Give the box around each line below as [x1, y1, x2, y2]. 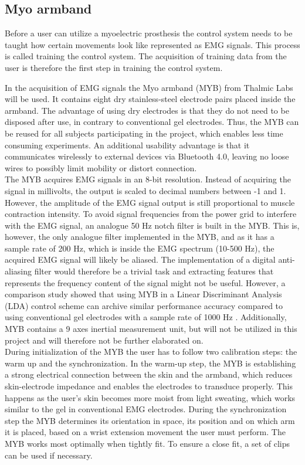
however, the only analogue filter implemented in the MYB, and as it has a [5, 230, 274, 243]
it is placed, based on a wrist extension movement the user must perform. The [5, 426, 286, 438]
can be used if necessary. [5, 449, 93, 461]
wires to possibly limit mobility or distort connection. [5, 161, 197, 174]
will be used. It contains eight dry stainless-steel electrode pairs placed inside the [5, 93, 296, 105]
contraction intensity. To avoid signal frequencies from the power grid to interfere [5, 208, 297, 220]
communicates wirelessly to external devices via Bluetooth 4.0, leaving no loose [5, 150, 289, 162]
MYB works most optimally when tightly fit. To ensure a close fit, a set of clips [5, 437, 290, 449]
